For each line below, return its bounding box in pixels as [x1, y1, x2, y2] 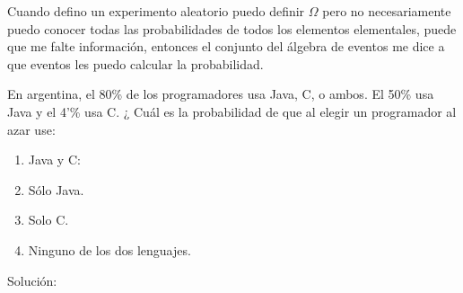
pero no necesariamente [322, 2, 451, 20]
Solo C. [28, 210, 69, 229]
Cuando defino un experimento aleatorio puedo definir [7, 2, 305, 20]
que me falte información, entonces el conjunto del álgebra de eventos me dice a [7, 37, 445, 56]
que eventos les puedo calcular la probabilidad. [7, 54, 264, 73]
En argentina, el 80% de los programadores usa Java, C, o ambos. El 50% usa [7, 84, 434, 103]
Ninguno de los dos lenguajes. [28, 240, 191, 259]
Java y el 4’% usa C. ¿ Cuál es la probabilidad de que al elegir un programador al [7, 102, 457, 120]
